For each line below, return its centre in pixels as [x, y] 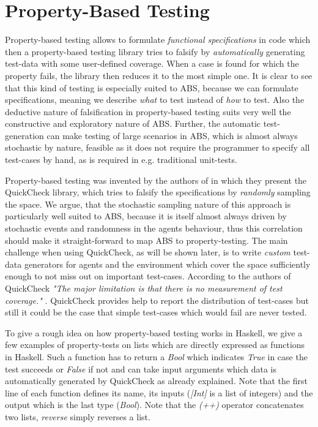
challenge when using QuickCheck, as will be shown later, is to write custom [148, 252]
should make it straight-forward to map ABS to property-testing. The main [146, 240]
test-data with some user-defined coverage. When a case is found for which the [152, 63]
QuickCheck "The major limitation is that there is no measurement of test [144, 288]
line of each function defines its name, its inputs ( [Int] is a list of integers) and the [159, 392]
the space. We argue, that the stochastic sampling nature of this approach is [148, 204]
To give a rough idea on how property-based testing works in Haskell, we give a [154, 332]
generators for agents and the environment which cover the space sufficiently [167, 264]
